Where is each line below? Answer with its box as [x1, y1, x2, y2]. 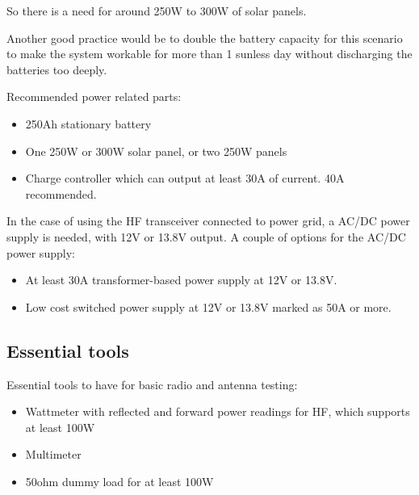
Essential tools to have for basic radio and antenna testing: [6, 375, 298, 392]
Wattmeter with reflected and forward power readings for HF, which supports [25, 403, 410, 420]
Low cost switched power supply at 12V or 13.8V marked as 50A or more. [25, 298, 392, 315]
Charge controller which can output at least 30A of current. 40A [25, 170, 345, 187]
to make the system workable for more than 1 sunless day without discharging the [6, 45, 413, 62]
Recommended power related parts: [6, 88, 182, 105]
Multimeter [25, 446, 82, 463]
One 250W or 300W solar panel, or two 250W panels [25, 142, 287, 159]
